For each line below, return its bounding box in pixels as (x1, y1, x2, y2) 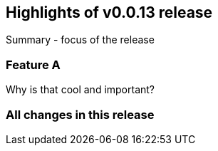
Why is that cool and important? (6, 83, 155, 96)
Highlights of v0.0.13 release (6, 4, 213, 21)
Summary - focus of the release (6, 33, 155, 46)
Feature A (6, 57, 61, 72)
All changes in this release (6, 107, 155, 122)
